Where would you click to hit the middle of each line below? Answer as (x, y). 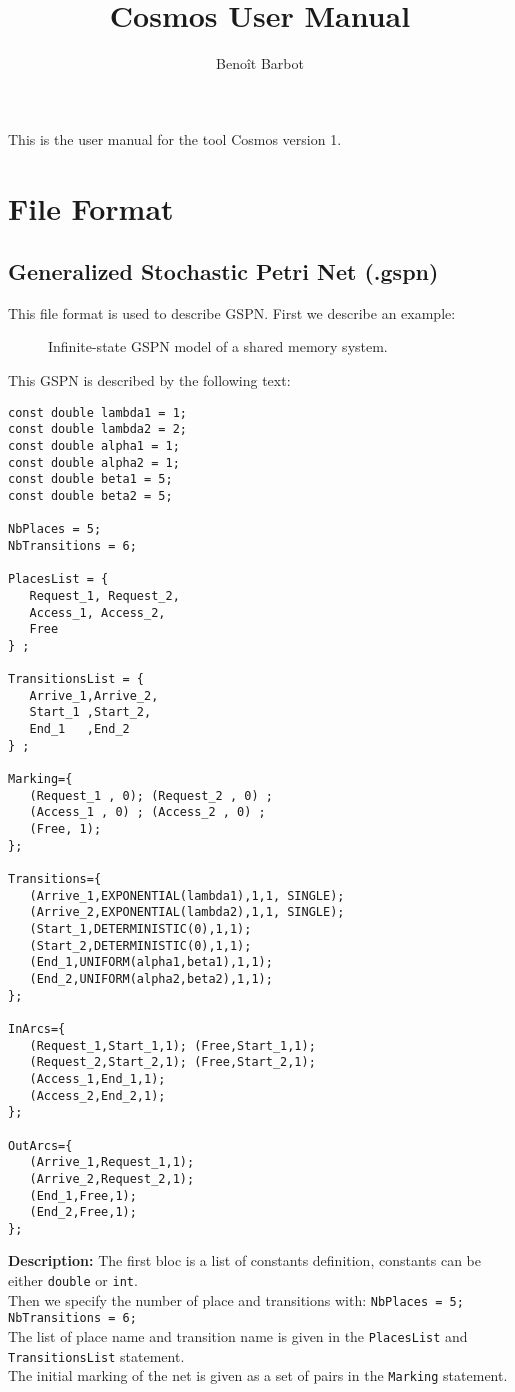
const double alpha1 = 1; (94, 445)
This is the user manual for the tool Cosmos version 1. (175, 138)
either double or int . (73, 1280)
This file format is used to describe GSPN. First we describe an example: (232, 312)
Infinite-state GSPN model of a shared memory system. (218, 346)
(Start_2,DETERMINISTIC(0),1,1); (140, 945)
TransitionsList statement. (96, 1355)
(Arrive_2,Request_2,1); (112, 1178)
